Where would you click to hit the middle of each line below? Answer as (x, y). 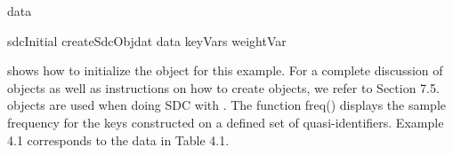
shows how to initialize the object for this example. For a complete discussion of (225, 70)
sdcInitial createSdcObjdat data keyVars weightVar (147, 40)
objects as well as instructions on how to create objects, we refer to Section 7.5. (223, 87)
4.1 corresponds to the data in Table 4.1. (118, 139)
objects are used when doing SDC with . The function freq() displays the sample (226, 105)
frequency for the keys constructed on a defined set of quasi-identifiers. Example (226, 122)
